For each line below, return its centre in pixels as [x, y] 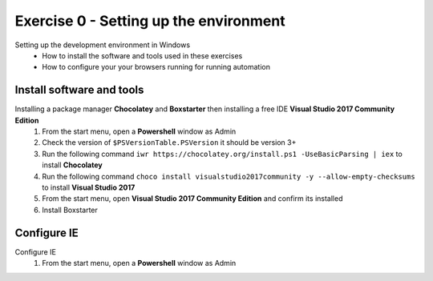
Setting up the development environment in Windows [103, 45]
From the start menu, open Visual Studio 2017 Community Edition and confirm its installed [192, 199]
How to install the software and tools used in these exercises [142, 55]
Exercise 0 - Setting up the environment [150, 21]
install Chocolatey [73, 165]
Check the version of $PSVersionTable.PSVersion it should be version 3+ [169, 143]
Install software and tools [79, 90]
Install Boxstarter [70, 210]
